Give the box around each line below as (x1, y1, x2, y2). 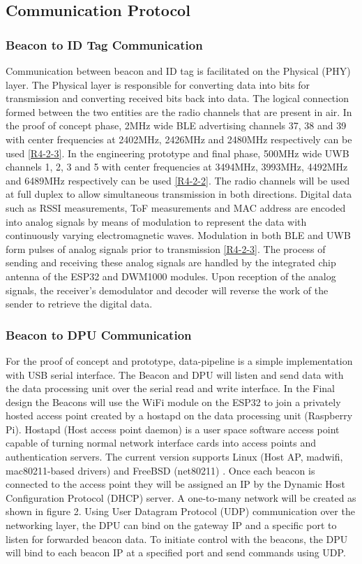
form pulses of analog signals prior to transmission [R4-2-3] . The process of (6, 241, 326, 256)
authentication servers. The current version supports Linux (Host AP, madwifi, (6, 449, 343, 464)
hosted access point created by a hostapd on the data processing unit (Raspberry (6, 408, 353, 423)
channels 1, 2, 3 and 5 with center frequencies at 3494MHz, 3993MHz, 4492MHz (6, 159, 348, 174)
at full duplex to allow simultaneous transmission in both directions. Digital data (6, 187, 352, 201)
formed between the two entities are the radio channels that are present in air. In (6, 104, 352, 119)
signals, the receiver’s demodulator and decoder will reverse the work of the (6, 282, 329, 297)
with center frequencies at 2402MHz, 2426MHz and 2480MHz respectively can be (6, 131, 352, 146)
